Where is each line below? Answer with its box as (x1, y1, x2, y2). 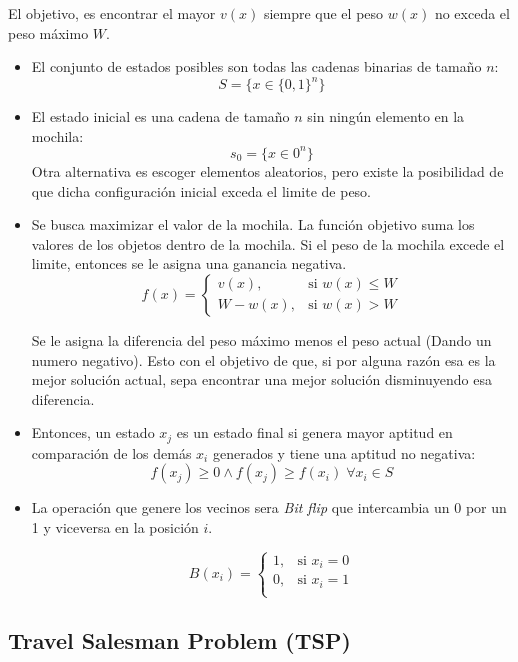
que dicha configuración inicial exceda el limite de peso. (31, 180, 372, 201)
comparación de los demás (31, 442, 192, 463)
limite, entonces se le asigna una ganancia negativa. (31, 253, 347, 274)
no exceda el (434, 3, 510, 23)
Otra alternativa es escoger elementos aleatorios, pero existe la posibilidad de (31, 160, 504, 181)
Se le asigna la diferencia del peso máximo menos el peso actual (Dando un (31, 329, 492, 350)
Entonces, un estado (31, 422, 155, 443)
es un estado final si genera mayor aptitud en (176, 422, 453, 443)
